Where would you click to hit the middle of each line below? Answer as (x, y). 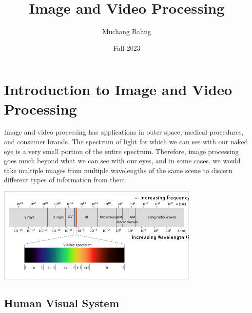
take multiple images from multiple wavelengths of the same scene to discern (118, 170)
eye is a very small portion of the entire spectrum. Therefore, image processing (121, 151)
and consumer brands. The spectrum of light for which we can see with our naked (126, 142)
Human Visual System (62, 303)
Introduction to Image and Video (118, 89)
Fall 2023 (127, 48)
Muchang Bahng (127, 31)
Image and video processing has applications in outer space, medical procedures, (124, 132)
